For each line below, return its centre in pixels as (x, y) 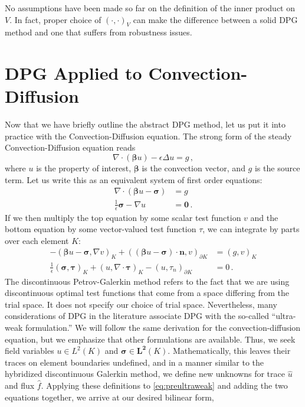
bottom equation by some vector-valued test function (101, 229)
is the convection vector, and (194, 168)
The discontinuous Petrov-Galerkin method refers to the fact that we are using (147, 281)
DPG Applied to (73, 73)
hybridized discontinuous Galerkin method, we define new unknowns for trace (145, 374)
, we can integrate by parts (251, 229)
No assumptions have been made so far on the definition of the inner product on (150, 8)
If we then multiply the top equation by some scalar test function (123, 217)
